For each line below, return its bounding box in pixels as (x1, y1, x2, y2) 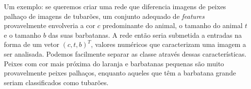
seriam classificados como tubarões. (4, 77, 109, 87)
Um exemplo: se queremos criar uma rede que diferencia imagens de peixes (4, 1, 226, 11)
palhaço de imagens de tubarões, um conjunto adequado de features (4, 11, 205, 21)
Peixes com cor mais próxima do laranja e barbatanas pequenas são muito (4, 58, 224, 68)
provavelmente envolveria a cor (4, 20, 95, 30)
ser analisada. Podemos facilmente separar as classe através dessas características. (4, 48, 247, 59)
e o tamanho (4, 30, 41, 40)
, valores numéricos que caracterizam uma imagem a (91, 39, 246, 49)
